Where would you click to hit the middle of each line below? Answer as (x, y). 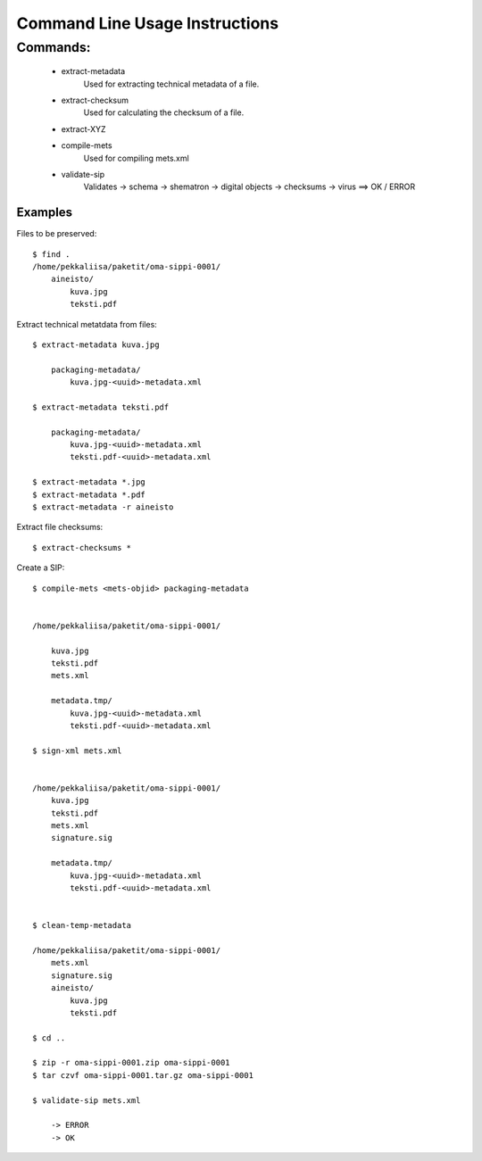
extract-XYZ (83, 129)
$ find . (51, 254)
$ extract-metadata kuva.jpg (96, 344)
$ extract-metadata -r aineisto (103, 507)
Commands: (54, 47)
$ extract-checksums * (82, 547)
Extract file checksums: (60, 527)
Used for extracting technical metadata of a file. (171, 84)
